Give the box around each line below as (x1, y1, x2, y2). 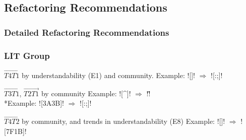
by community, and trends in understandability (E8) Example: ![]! (22, 116, 225, 126)
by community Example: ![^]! (41, 88, 131, 98)
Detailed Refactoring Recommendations (4, 26, 169, 38)
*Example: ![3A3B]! (4, 98, 65, 108)
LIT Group (4, 49, 50, 61)
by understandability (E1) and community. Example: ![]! (22, 70, 196, 81)
